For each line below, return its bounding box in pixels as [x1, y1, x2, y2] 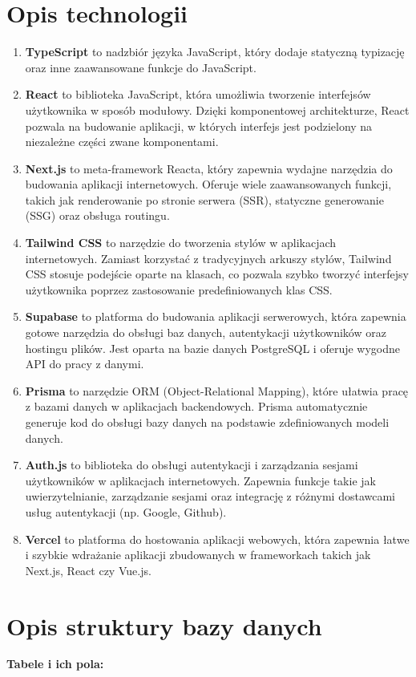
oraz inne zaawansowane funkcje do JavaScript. [25, 59, 256, 75]
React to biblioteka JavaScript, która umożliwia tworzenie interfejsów [25, 86, 371, 103]
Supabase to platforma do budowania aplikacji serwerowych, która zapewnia [25, 308, 406, 325]
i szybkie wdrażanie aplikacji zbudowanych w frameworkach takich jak [25, 546, 371, 563]
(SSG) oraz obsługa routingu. [25, 207, 170, 224]
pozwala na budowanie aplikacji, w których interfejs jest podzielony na [25, 117, 373, 134]
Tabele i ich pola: [6, 655, 104, 672]
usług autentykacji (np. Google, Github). [25, 503, 227, 520]
